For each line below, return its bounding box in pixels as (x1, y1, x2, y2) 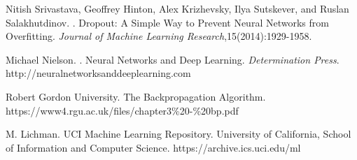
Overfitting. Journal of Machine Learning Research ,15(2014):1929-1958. (6, 29, 312, 43)
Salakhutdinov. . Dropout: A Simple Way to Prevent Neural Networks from (6, 15, 329, 29)
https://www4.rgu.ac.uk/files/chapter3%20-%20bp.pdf (6, 103, 239, 117)
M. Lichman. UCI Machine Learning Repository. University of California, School (6, 126, 351, 141)
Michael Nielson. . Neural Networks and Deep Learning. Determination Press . (6, 52, 339, 66)
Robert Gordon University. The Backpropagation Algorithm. (6, 89, 266, 103)
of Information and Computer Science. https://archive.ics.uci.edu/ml (6, 140, 301, 154)
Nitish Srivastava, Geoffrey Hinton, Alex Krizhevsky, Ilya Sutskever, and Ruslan (6, 1, 349, 15)
